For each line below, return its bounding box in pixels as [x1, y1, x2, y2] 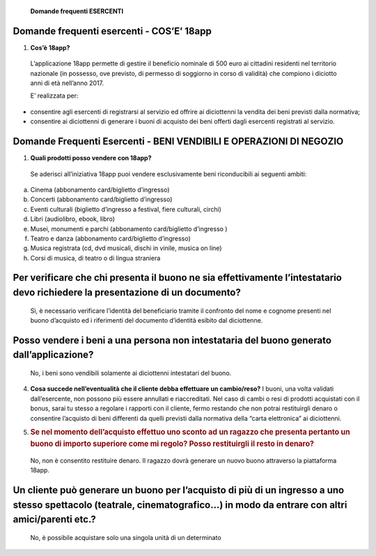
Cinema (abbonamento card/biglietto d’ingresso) [30, 185, 170, 194]
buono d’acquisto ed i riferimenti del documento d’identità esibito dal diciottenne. [30, 316, 263, 325]
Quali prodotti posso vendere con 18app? [30, 154, 152, 162]
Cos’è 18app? [30, 43, 70, 52]
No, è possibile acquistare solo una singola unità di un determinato [30, 533, 222, 541]
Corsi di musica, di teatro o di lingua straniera [30, 254, 161, 262]
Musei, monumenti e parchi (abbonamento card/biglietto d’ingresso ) [30, 224, 228, 233]
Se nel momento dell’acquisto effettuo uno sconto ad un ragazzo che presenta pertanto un [30, 427, 351, 437]
